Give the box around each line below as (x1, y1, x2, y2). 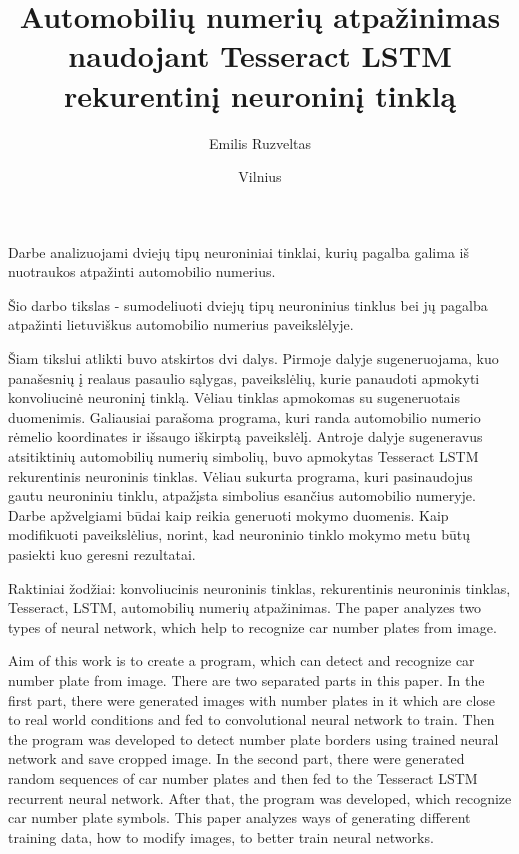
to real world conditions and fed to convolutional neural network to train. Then (8, 709, 495, 730)
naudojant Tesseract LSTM (68, 35, 452, 76)
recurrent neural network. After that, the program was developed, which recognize (8, 787, 512, 808)
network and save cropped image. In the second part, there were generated (8, 748, 465, 769)
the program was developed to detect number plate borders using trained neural (8, 728, 499, 749)
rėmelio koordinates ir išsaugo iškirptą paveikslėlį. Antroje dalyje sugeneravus (8, 426, 483, 447)
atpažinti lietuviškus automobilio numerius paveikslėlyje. (8, 314, 354, 335)
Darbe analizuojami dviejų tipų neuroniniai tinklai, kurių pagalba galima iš (8, 241, 469, 262)
